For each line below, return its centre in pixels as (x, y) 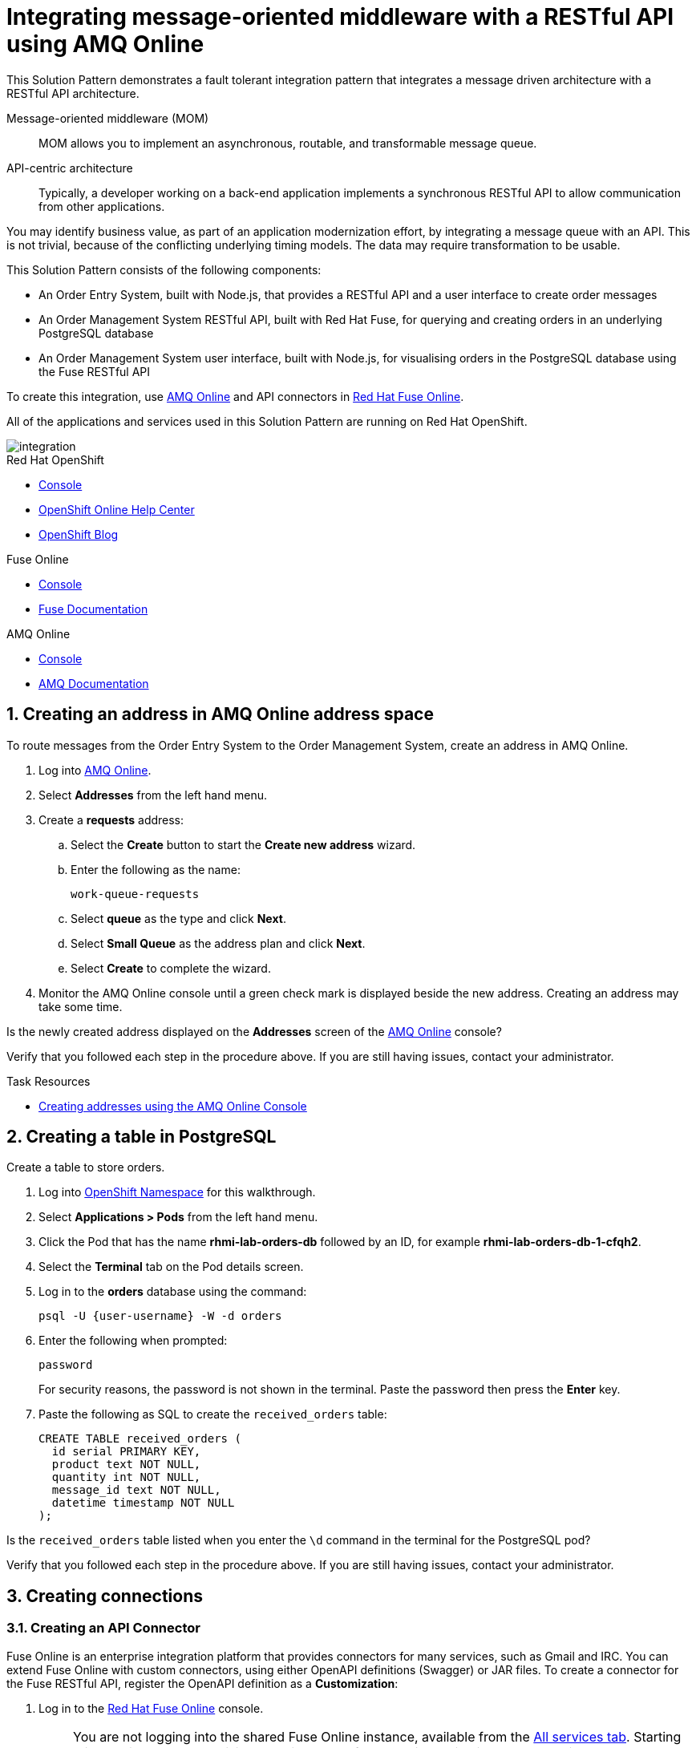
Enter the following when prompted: (133, 1341)
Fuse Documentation (93, 609)
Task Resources (49, 1081)
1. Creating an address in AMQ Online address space (220, 714)
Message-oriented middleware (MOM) (108, 118)
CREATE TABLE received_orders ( (140, 1439)
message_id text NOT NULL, (136, 1490)
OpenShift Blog (79, 534)
